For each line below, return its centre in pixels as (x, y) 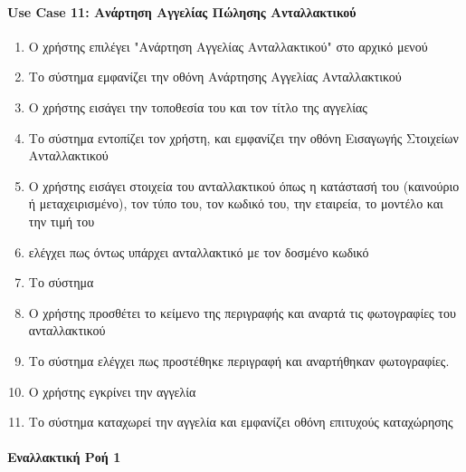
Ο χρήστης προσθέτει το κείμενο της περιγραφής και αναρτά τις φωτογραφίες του (242, 312)
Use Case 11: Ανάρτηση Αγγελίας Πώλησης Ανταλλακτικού (182, 11)
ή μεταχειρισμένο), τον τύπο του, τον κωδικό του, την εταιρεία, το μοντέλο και (236, 203)
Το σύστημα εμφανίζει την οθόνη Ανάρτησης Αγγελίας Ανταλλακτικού (215, 77)
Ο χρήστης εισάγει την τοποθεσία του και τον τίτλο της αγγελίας (198, 106)
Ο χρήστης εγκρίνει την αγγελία (112, 391)
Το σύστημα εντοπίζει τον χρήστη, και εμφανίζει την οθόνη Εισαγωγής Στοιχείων (243, 137)
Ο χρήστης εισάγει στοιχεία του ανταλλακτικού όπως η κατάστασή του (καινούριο (244, 185)
